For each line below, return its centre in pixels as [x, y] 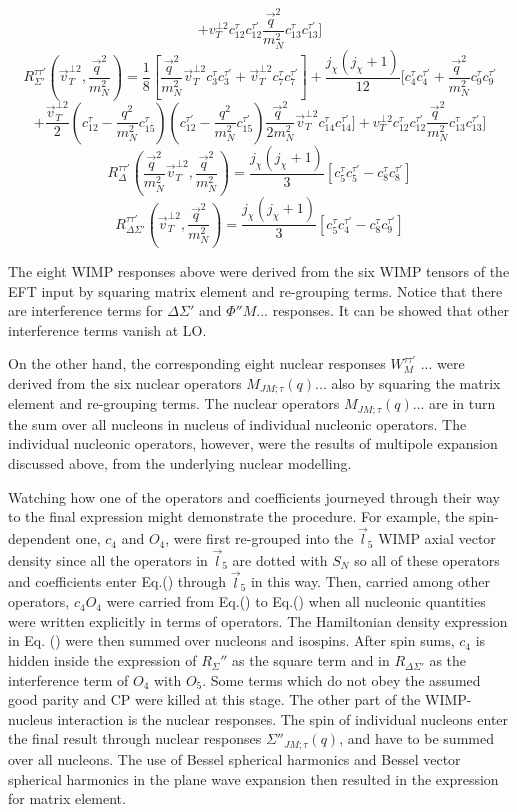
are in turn [462, 403]
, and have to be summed [416, 738]
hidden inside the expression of [102, 660]
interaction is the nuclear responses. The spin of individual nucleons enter [283, 718]
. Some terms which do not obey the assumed [341, 679]
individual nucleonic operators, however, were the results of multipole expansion [253, 443]
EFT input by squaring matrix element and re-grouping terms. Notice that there [255, 290]
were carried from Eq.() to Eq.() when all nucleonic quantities [296, 601]
